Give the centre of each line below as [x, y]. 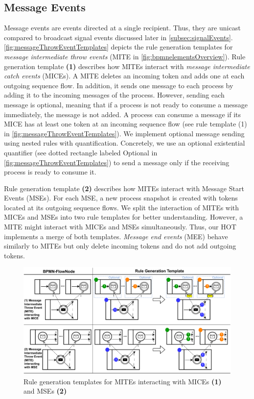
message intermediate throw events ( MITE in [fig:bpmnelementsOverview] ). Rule [125, 56]
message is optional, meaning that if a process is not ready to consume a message [126, 104]
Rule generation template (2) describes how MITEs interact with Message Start [124, 188]
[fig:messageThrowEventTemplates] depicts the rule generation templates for [118, 47]
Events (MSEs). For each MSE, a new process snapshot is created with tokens [121, 198]
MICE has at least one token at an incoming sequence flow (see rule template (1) [126, 124]
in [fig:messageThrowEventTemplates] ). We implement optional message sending [124, 133]
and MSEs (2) [45, 391]
